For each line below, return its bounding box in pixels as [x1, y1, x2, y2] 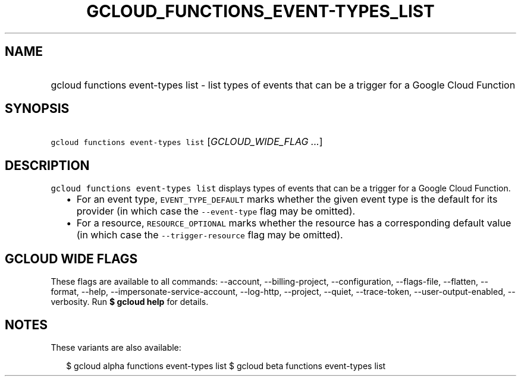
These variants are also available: [51, 342, 181, 352]
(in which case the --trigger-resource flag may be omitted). [76, 229, 343, 241]
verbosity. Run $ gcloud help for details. [51, 297, 209, 307]
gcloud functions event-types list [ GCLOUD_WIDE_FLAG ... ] [51, 136, 323, 148]
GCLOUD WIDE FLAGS [5, 251, 138, 266]
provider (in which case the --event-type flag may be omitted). [76, 205, 356, 218]
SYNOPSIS [5, 101, 70, 116]
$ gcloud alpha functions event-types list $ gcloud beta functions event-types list [66, 360, 386, 371]
